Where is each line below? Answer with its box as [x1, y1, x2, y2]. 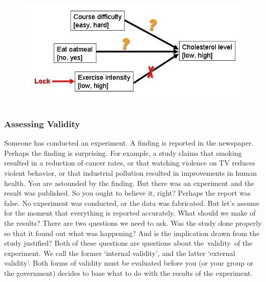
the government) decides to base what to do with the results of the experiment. [4, 267, 253, 278]
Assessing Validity [4, 117, 80, 130]
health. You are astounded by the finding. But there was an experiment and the [4, 177, 255, 188]
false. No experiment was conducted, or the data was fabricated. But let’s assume [4, 197, 259, 208]
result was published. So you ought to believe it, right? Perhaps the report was [4, 187, 251, 198]
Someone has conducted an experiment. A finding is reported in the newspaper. [4, 137, 254, 148]
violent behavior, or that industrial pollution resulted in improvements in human [4, 168, 257, 178]
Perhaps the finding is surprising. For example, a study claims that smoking [4, 147, 242, 158]
